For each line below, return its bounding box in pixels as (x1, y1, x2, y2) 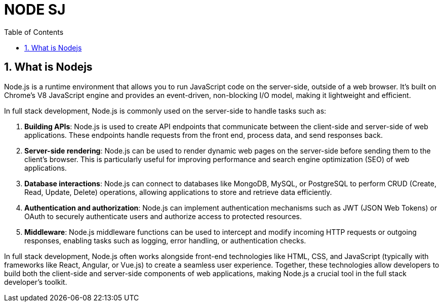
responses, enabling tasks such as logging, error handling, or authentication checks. (24, 236, 306, 245)
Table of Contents (4, 27, 64, 36)
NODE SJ (4, 1, 66, 18)
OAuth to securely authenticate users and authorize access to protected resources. (24, 212, 302, 221)
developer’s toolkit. (4, 277, 67, 286)
